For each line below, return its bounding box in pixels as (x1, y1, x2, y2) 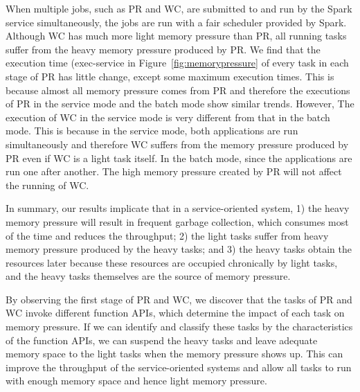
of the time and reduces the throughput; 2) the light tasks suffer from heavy (6, 228, 329, 242)
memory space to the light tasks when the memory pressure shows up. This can (6, 346, 343, 361)
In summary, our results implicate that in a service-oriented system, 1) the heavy (6, 201, 350, 215)
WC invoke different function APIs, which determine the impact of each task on (6, 305, 345, 320)
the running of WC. (6, 177, 89, 192)
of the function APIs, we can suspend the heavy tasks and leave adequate (6, 332, 318, 347)
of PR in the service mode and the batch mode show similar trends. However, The (6, 96, 354, 111)
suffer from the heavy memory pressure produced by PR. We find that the (6, 42, 321, 56)
